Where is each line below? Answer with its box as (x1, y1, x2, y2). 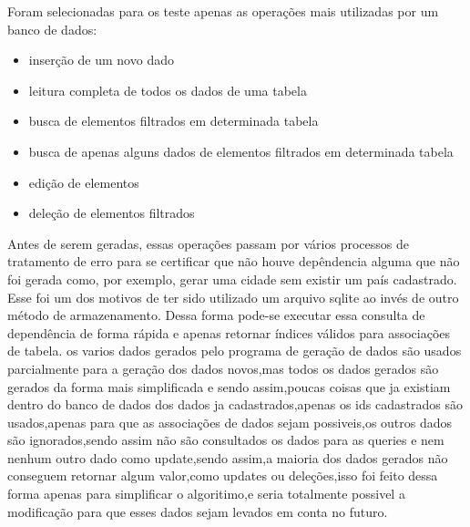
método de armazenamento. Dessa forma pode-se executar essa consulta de (7, 305, 425, 325)
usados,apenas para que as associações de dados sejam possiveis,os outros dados (7, 412, 453, 431)
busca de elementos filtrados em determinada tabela (28, 111, 319, 130)
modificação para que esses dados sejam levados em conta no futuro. (7, 501, 388, 521)
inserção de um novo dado (28, 50, 174, 69)
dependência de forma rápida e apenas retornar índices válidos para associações (7, 323, 451, 342)
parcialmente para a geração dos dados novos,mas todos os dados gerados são (7, 358, 439, 377)
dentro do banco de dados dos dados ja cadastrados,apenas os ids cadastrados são (7, 395, 463, 414)
